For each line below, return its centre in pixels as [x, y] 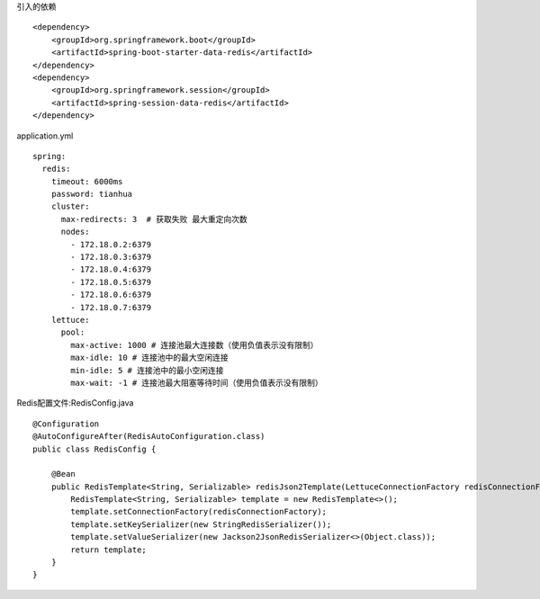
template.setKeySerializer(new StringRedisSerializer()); [201, 524]
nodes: [75, 232]
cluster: [70, 206]
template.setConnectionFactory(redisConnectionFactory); [199, 512]
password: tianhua [92, 194]
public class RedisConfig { [94, 449]
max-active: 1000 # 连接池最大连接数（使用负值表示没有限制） [194, 345]
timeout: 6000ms [87, 181]
